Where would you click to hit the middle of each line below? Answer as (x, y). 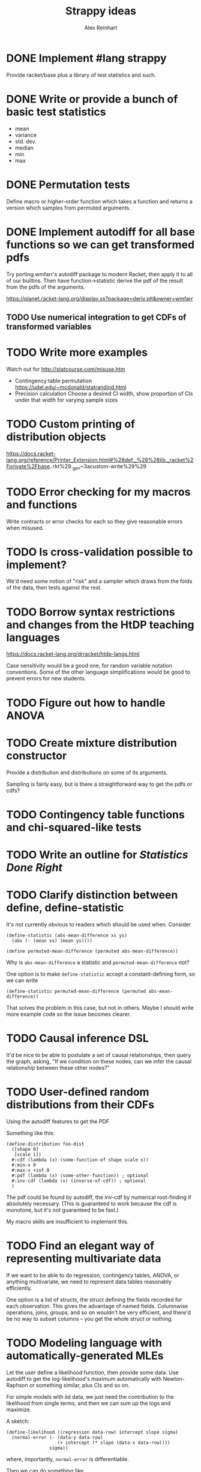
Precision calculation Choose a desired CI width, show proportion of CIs (104, 393)
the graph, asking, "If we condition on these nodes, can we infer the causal (99, 1061)
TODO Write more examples (77, 353)
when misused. (25, 528)
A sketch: (18, 1421)
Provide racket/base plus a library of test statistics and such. (81, 75)
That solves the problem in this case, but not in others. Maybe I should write (100, 1007)
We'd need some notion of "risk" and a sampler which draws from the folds (99, 581)
